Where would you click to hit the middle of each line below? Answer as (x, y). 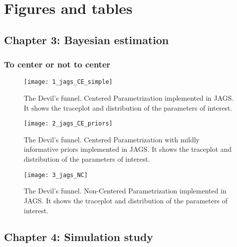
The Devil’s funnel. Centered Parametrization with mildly (112, 139)
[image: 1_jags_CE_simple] (68, 82)
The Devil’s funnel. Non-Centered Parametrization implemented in (125, 191)
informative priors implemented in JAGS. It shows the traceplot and (128, 149)
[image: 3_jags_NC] (56, 175)
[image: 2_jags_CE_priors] (68, 124)
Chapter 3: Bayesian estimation (87, 39)
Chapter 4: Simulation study (79, 237)
